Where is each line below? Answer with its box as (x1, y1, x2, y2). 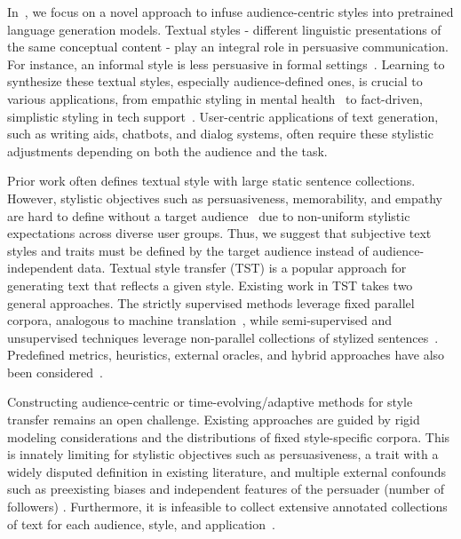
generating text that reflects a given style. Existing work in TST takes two (7, 275, 413, 294)
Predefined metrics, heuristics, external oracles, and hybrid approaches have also (7, 345, 445, 364)
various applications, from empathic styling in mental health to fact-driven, (7, 89, 423, 107)
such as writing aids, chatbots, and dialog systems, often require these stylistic (7, 124, 433, 143)
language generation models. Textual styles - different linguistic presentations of (7, 20, 441, 38)
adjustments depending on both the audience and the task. (7, 141, 328, 160)
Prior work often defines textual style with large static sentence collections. (7, 171, 416, 190)
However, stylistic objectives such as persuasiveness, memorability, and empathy (7, 188, 442, 207)
